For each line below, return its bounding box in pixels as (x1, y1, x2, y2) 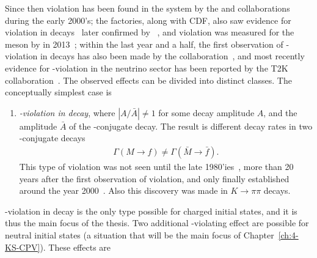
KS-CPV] (5, 240, 40, 253)
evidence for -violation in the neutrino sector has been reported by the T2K (5, 61, 288, 74)
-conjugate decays (19, 131, 86, 144)
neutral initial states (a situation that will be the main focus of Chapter (5, 228, 274, 241)
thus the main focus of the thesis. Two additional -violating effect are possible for (5, 216, 309, 229)
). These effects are (40, 240, 111, 253)
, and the (263, 106, 297, 119)
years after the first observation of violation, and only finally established (19, 172, 290, 185)
